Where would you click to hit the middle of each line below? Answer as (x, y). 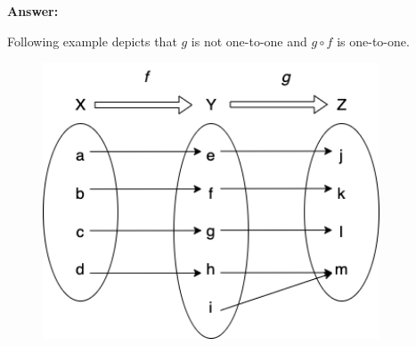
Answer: (33, 11)
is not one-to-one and (249, 41)
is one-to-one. (373, 41)
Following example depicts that (92, 41)
